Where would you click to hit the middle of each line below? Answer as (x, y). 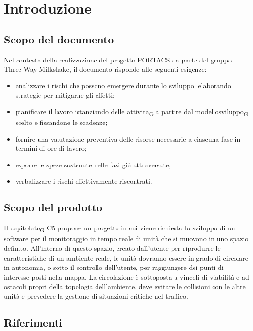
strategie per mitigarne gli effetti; (65, 95)
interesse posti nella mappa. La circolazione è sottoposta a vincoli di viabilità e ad (126, 277)
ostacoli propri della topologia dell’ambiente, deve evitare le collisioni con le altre (125, 286)
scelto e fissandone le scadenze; (61, 122)
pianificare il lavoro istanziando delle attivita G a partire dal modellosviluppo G (132, 112)
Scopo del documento (59, 39)
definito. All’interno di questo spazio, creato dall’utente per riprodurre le (112, 248)
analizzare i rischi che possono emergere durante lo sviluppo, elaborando (123, 85)
